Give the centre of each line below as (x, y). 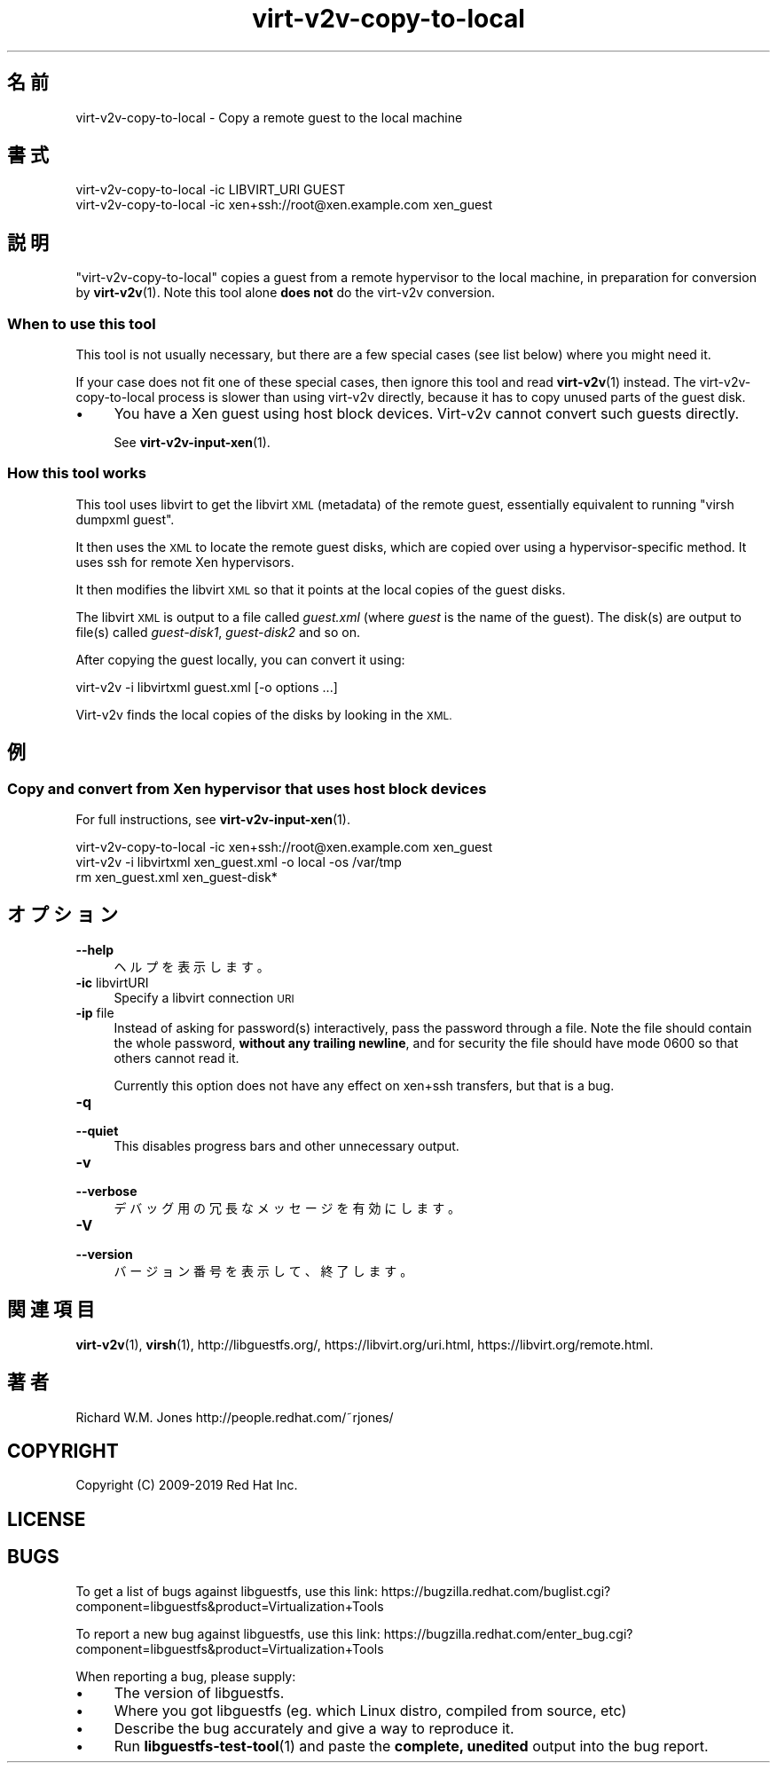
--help (95, 949)
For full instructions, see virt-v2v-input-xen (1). (213, 819)
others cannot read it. (177, 1058)
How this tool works (77, 473)
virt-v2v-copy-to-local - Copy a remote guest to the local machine (269, 117)
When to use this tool (82, 323)
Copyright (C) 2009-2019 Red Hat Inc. (187, 1485)
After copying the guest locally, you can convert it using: (240, 659)
